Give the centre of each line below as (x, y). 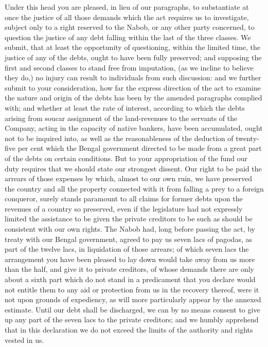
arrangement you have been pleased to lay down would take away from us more (130, 259)
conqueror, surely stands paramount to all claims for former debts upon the (124, 198)
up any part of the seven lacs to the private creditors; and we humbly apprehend (132, 319)
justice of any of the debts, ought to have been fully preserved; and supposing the (133, 57)
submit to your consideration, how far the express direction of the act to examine (133, 87)
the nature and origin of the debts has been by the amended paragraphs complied (133, 98)
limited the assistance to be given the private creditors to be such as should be (129, 219)
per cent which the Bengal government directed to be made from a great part (140, 148)
